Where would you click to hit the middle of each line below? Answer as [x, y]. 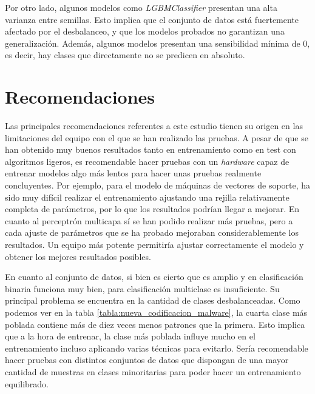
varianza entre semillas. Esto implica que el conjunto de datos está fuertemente [152, 19]
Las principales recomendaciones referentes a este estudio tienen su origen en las [154, 126]
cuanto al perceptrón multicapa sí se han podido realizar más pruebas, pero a [149, 220]
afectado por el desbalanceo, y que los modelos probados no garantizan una [145, 31]
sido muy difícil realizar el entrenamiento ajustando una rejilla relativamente [147, 197]
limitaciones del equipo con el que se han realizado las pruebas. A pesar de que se [157, 137]
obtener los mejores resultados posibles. [78, 256]
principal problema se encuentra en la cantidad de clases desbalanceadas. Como [153, 300]
